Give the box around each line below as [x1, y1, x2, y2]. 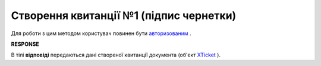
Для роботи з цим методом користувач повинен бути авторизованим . [11, 30, 191, 37]
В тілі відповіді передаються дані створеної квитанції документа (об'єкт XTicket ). [11, 51, 221, 59]
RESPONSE [11, 40, 40, 48]
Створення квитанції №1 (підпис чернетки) [11, 9, 237, 22]
